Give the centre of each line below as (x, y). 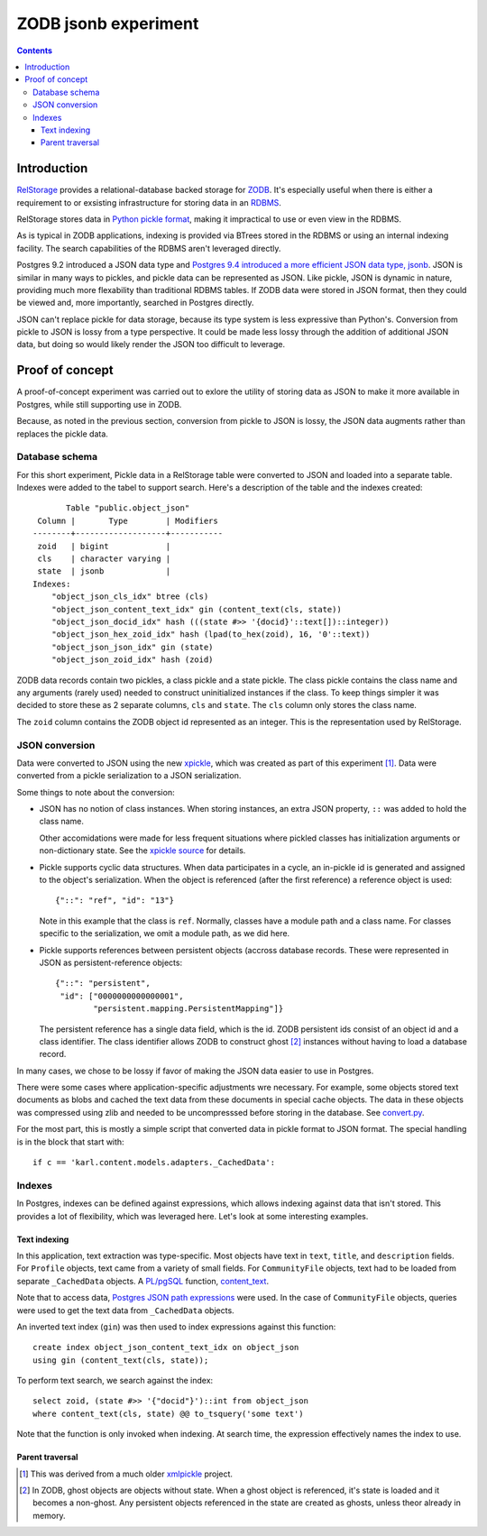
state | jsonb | (104, 571)
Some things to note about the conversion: (96, 792)
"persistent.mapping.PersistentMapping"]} (188, 1009)
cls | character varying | (104, 559)
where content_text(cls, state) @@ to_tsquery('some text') (168, 1413)
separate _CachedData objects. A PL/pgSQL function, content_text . (143, 1281)
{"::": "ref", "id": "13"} (115, 901)
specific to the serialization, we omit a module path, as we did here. (165, 934)
